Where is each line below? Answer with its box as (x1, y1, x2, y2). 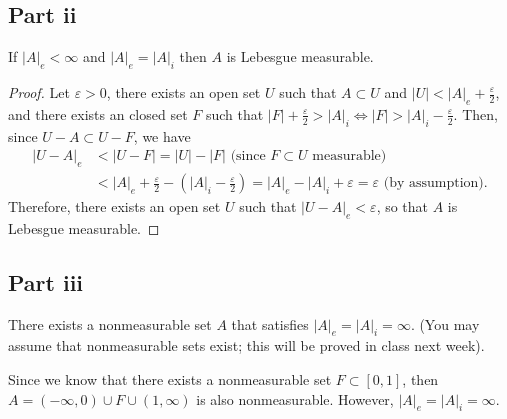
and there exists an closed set (8, 103, 188, 124)
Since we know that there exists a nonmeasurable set (8, 369, 332, 390)
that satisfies (231, 313, 309, 334)
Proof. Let (8, 82, 70, 102)
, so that (376, 196, 429, 217)
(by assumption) (383, 176, 484, 191)
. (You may (410, 313, 480, 334)
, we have (133, 125, 191, 146)
